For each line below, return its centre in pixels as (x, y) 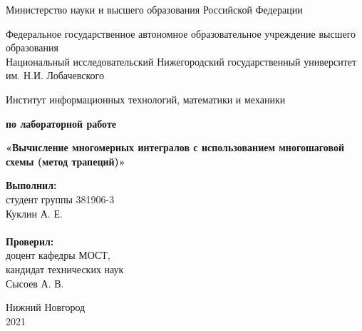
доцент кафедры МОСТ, (58, 255)
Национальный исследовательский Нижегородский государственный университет (181, 61)
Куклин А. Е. (34, 213)
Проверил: (30, 241)
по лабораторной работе (61, 123)
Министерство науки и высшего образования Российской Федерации (154, 9)
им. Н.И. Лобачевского (55, 75)
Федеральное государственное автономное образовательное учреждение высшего (181, 33)
